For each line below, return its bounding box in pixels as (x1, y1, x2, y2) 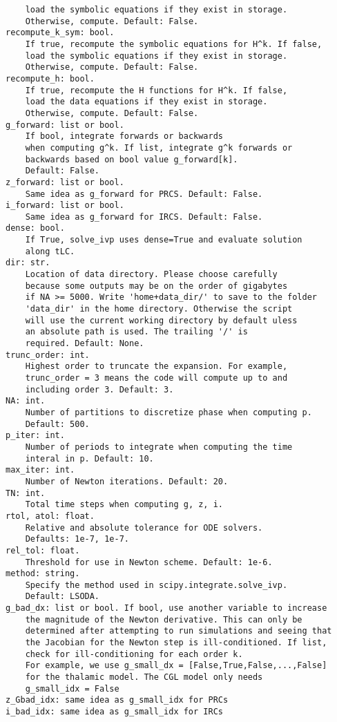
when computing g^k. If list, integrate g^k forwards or (25, 142, 293, 153)
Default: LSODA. (25, 591, 100, 602)
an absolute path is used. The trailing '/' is (25, 327, 248, 337)
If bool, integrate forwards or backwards (25, 131, 223, 142)
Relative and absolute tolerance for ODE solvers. (25, 522, 263, 533)
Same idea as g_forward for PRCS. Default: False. (25, 189, 263, 199)
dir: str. (6, 258, 50, 268)
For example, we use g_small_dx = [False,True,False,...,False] (25, 661, 327, 671)
